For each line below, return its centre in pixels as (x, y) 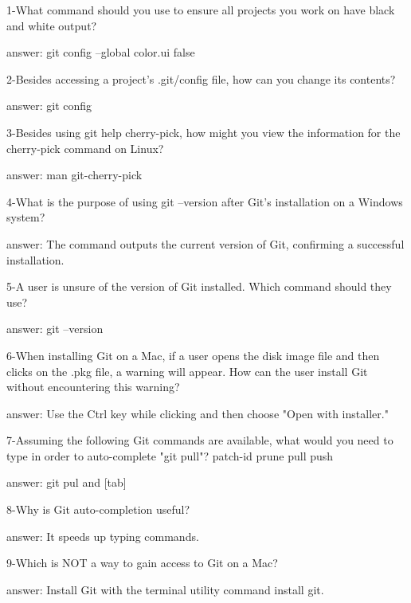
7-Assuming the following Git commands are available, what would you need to (200, 440)
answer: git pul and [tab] (67, 482)
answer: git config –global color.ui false (101, 52)
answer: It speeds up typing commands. (103, 536)
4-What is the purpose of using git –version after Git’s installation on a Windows (205, 201)
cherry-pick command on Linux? (85, 148)
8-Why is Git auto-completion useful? (98, 509)
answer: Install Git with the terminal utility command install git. (165, 589)
